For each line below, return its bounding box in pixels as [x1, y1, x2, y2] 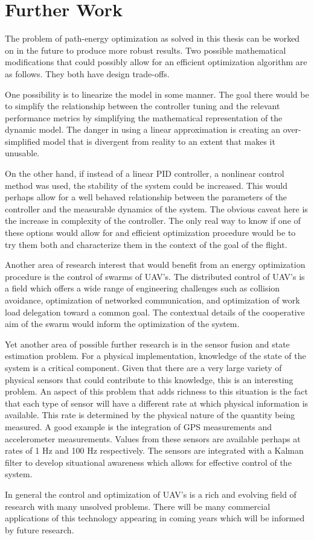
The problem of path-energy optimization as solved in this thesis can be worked [5, 32, 300, 45]
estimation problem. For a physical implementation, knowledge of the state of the [5, 349, 306, 362]
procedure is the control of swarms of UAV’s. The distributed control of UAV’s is [5, 270, 305, 282]
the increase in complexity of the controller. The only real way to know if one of [5, 214, 301, 227]
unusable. [5, 147, 40, 159]
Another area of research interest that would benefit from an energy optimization [5, 258, 306, 271]
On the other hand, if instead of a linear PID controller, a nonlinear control [5, 167, 284, 180]
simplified [5, 135, 40, 147]
